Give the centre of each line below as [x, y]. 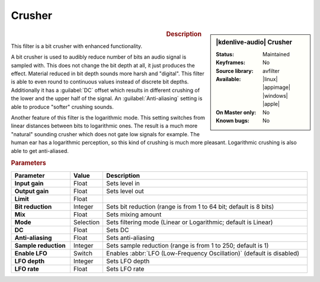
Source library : [235, 70]
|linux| [270, 79]
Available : [228, 79]
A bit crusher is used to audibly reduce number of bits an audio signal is [99, 57]
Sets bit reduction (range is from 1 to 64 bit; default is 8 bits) [190, 206]
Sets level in [123, 183]
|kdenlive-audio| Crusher [254, 42]
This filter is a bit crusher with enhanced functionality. [76, 46]
